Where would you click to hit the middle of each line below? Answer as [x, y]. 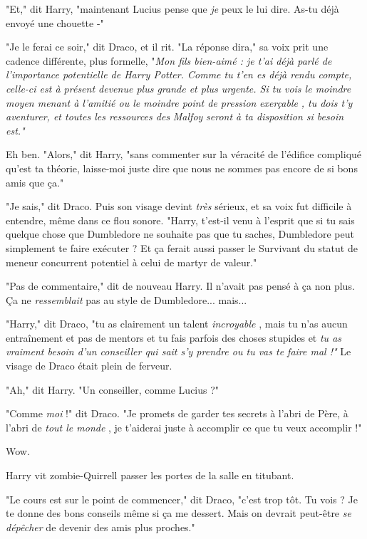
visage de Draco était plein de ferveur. [89, 366]
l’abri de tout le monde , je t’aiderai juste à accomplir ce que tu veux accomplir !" [184, 427]
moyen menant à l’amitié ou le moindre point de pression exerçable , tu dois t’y [179, 102]
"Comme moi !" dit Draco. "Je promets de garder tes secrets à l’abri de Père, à [177, 413]
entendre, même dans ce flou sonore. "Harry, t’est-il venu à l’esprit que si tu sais [180, 220]
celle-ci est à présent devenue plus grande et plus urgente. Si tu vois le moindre [179, 88]
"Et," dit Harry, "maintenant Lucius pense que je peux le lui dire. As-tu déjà [172, 9]
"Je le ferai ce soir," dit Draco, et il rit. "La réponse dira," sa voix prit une [167, 47]
